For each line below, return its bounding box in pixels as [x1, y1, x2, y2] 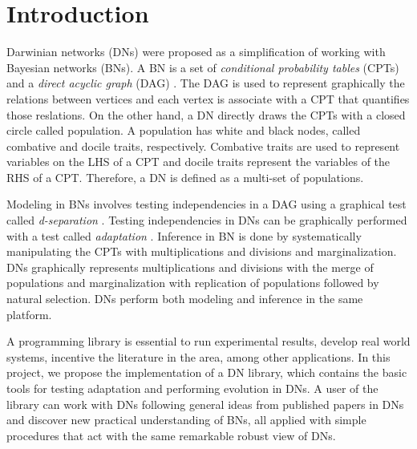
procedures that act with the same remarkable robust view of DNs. [6, 427, 336, 443]
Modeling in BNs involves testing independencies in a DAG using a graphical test [6, 196, 407, 212]
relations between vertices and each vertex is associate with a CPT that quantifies [6, 90, 410, 107]
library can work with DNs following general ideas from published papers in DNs [6, 395, 404, 412]
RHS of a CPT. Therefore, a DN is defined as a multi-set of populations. [6, 168, 364, 185]
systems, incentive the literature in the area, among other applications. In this [6, 348, 391, 365]
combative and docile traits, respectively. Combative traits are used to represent [6, 137, 400, 154]
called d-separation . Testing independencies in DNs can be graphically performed [6, 212, 407, 229]
